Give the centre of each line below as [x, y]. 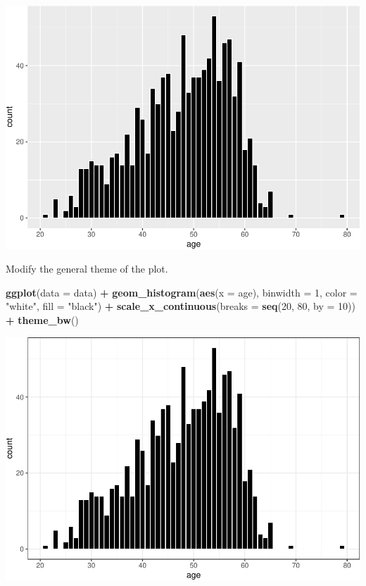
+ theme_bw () [42, 320]
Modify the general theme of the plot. [87, 269]
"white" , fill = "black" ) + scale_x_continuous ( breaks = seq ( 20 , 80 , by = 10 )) [181, 306]
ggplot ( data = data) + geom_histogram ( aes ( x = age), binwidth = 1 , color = [182, 292]
